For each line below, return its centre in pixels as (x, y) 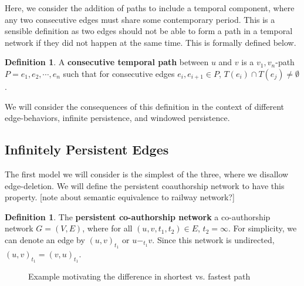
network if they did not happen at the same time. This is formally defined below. (151, 42)
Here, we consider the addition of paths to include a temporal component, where (150, 8)
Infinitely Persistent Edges (87, 149)
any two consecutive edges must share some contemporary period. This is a (140, 19)
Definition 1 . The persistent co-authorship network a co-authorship (138, 216)
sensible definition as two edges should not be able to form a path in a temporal (149, 31)
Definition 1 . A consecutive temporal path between (107, 62)
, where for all (107, 228)
